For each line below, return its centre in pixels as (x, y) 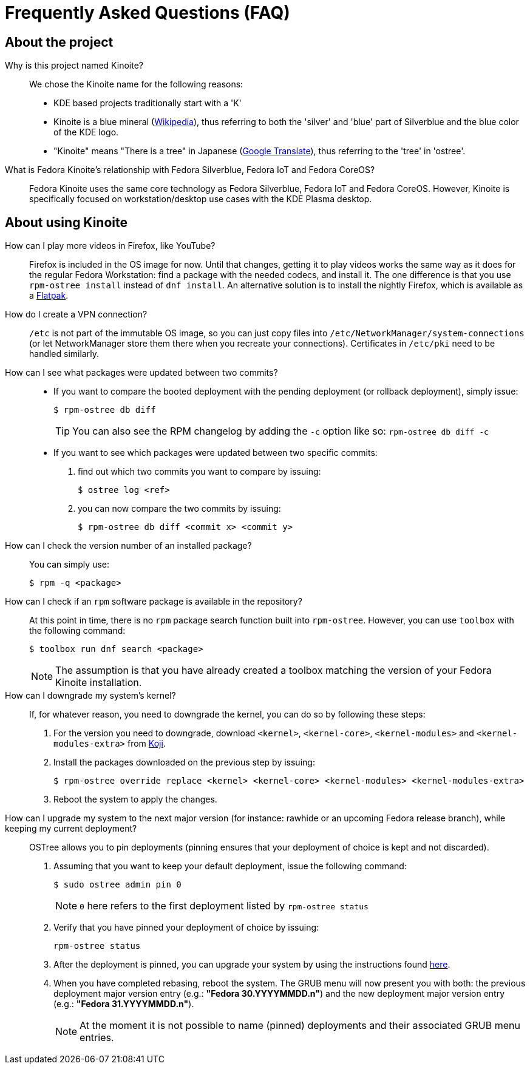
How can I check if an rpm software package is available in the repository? (154, 602)
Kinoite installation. (99, 683)
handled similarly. (64, 354)
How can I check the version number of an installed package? (128, 546)
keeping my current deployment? (71, 829)
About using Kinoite (66, 222)
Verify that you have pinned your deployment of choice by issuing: (186, 928)
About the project (59, 42)
